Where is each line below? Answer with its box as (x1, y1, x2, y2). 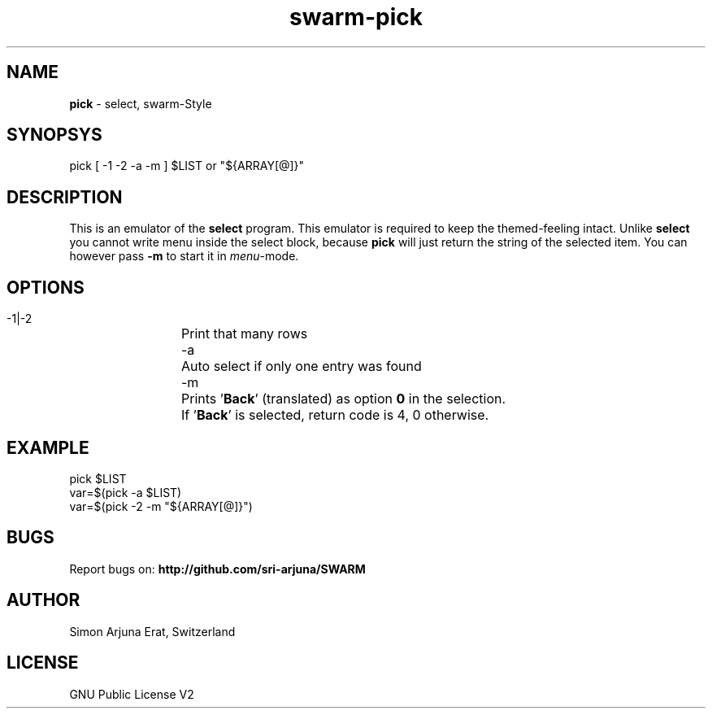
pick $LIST (69, 471, 127, 486)
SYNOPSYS (7, 124, 102, 146)
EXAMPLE (7, 437, 89, 458)
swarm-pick (289, 3, 423, 31)
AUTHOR (7, 590, 80, 611)
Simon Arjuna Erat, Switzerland (69, 624, 236, 639)
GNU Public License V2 (69, 687, 194, 701)
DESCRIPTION (7, 186, 123, 207)
